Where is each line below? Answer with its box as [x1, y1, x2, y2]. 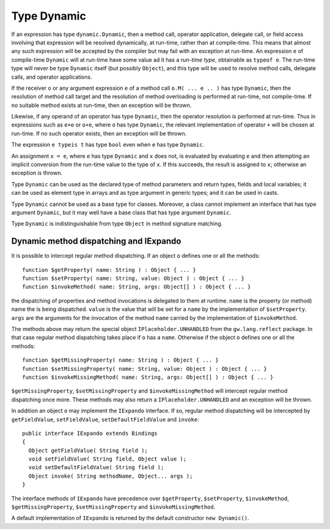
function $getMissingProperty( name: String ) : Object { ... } [22, 357, 219, 363]
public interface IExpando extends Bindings [22, 429, 158, 437]
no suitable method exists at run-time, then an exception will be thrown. [11, 101, 192, 109]
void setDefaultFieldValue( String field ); [28, 464, 164, 471]
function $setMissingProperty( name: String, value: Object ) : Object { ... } [22, 365, 267, 372]
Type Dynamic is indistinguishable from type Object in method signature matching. [11, 220, 223, 227]
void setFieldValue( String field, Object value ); [28, 456, 186, 462]
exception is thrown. [11, 169, 62, 177]
